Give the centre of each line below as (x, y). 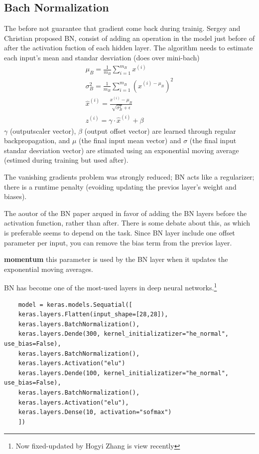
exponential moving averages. (49, 269)
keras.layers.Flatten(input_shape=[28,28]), (93, 315)
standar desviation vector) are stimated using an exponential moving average (122, 150)
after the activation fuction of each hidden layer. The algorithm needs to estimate (129, 48)
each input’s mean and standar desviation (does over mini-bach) (102, 57)
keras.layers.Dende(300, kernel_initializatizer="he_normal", (124, 334)
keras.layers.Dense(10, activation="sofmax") (95, 412)
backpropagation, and (37, 140)
